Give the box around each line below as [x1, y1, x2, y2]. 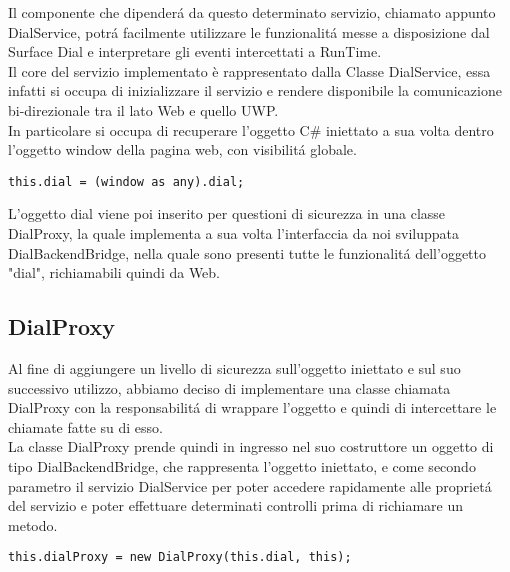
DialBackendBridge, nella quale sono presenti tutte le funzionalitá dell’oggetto [8, 242, 487, 263]
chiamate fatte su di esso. [8, 416, 163, 437]
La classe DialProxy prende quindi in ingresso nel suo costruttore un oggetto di [8, 436, 494, 457]
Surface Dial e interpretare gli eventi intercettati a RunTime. [8, 41, 382, 62]
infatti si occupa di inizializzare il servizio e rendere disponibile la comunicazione [8, 80, 502, 101]
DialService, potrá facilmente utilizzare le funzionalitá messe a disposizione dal [8, 21, 490, 42]
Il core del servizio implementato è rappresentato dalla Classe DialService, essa [8, 60, 491, 81]
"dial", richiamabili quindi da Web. [8, 262, 221, 283]
